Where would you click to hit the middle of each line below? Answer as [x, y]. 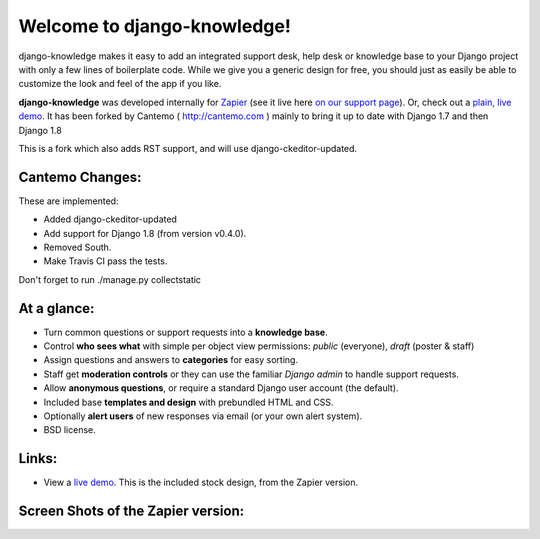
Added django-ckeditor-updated [110, 219]
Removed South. [77, 247]
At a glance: [56, 308]
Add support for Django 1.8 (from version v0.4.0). [145, 233]
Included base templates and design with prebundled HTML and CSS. [188, 402]
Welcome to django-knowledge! [155, 26]
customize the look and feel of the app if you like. [120, 84]
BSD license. [69, 430]
